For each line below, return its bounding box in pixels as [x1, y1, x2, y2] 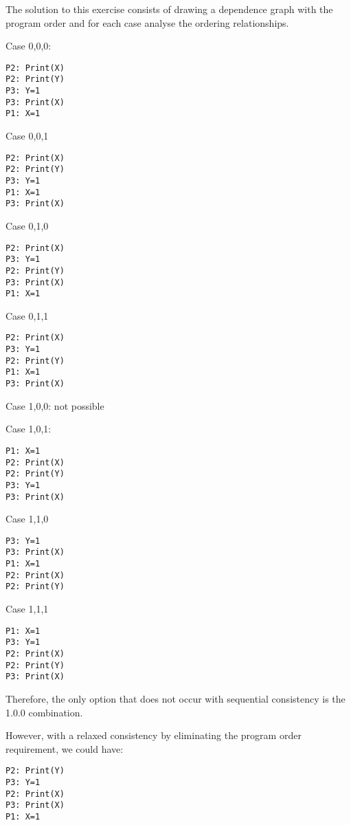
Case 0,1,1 [5, 308, 49, 322]
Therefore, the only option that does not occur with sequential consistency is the [5, 691, 346, 705]
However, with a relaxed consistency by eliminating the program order [5, 728, 302, 742]
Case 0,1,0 [5, 218, 49, 232]
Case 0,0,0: [5, 38, 52, 53]
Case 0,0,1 [5, 129, 49, 143]
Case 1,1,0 [5, 511, 49, 526]
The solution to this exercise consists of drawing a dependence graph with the [5, 2, 333, 16]
